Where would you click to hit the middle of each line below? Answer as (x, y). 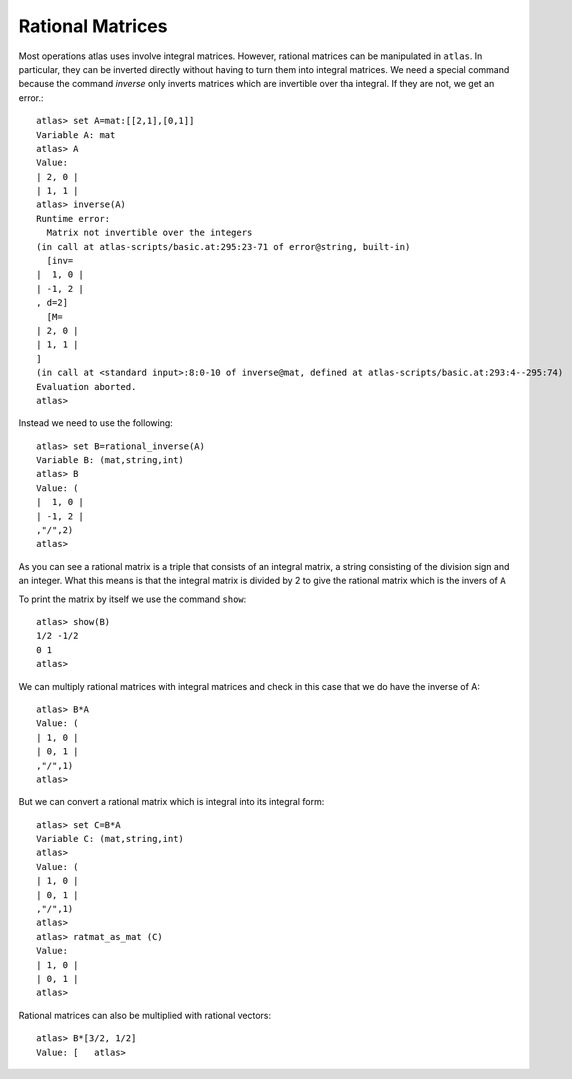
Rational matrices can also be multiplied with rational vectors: (145, 1015)
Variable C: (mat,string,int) (110, 839)
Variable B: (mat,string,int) (110, 460)
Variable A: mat (76, 134)
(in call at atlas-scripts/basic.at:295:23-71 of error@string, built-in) (223, 246)
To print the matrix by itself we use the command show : (132, 599)
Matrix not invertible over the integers (149, 233)
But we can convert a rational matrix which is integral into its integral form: (171, 802)
